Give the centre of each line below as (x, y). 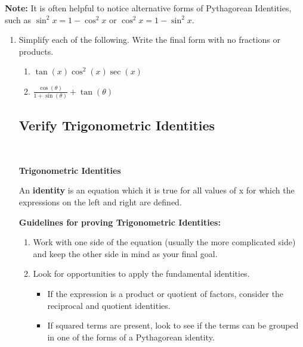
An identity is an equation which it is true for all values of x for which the (157, 190)
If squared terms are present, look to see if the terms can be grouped (173, 325)
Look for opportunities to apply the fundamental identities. (141, 273)
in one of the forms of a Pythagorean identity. (131, 337)
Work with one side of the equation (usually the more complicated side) (164, 242)
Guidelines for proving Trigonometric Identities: (120, 222)
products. (36, 51)
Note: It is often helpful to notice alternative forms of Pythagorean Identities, (148, 8)
